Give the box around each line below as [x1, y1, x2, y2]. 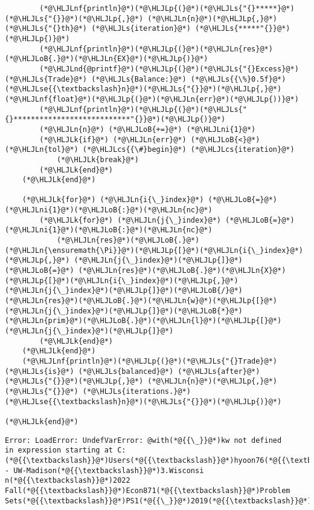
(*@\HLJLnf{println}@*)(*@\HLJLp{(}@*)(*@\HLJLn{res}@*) [39, 44, 273, 53]
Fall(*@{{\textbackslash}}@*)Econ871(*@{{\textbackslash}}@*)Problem [5, 486, 290, 495]
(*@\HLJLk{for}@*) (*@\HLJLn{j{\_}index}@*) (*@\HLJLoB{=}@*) [39, 215, 295, 224]
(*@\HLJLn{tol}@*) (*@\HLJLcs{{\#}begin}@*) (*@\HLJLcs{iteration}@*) [5, 145, 295, 154]
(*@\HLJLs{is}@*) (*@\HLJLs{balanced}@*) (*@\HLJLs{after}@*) [5, 367, 260, 376]
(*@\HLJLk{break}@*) [56, 155, 139, 164]
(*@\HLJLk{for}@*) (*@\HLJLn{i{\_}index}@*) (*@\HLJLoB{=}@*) [22, 195, 278, 204]
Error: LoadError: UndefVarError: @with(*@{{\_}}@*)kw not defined [5, 436, 282, 445]
